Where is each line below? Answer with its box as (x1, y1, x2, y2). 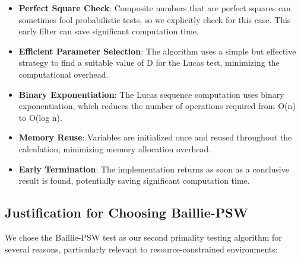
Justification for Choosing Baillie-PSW (5, 203, 248, 222)
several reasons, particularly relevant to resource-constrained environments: (5, 242, 278, 255)
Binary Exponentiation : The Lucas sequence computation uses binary (18, 88, 284, 100)
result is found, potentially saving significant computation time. (18, 174, 250, 187)
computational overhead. (18, 68, 109, 80)
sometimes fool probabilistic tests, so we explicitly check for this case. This (18, 13, 291, 25)
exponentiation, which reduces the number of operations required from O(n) (18, 100, 296, 112)
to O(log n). (18, 111, 62, 123)
